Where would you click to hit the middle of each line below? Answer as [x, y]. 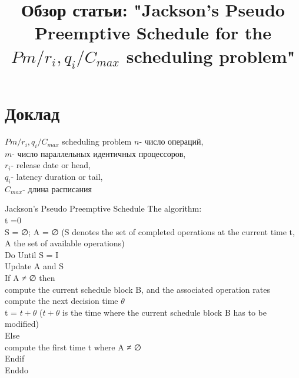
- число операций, [171, 141]
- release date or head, [51, 165]
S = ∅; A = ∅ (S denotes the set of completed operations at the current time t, [150, 231]
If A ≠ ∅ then [30, 278]
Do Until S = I [32, 254]
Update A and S [34, 266]
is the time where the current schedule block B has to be [164, 312]
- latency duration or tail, [57, 177]
